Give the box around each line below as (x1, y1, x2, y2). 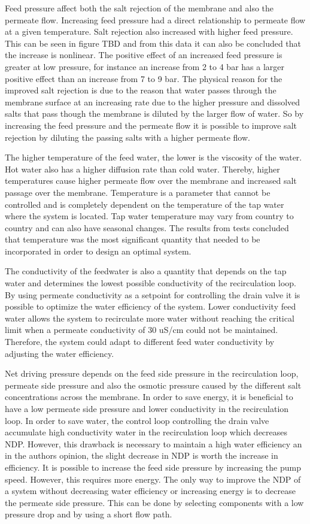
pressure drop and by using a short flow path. (5, 508, 172, 520)
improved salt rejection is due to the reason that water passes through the (5, 84, 276, 96)
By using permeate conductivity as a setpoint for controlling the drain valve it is (5, 288, 300, 301)
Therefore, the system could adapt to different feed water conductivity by (5, 335, 275, 348)
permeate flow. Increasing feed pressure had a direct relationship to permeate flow (5, 13, 306, 26)
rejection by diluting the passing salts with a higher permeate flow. (5, 131, 250, 143)
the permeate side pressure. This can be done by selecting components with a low (5, 496, 304, 508)
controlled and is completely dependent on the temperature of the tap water (5, 198, 284, 210)
